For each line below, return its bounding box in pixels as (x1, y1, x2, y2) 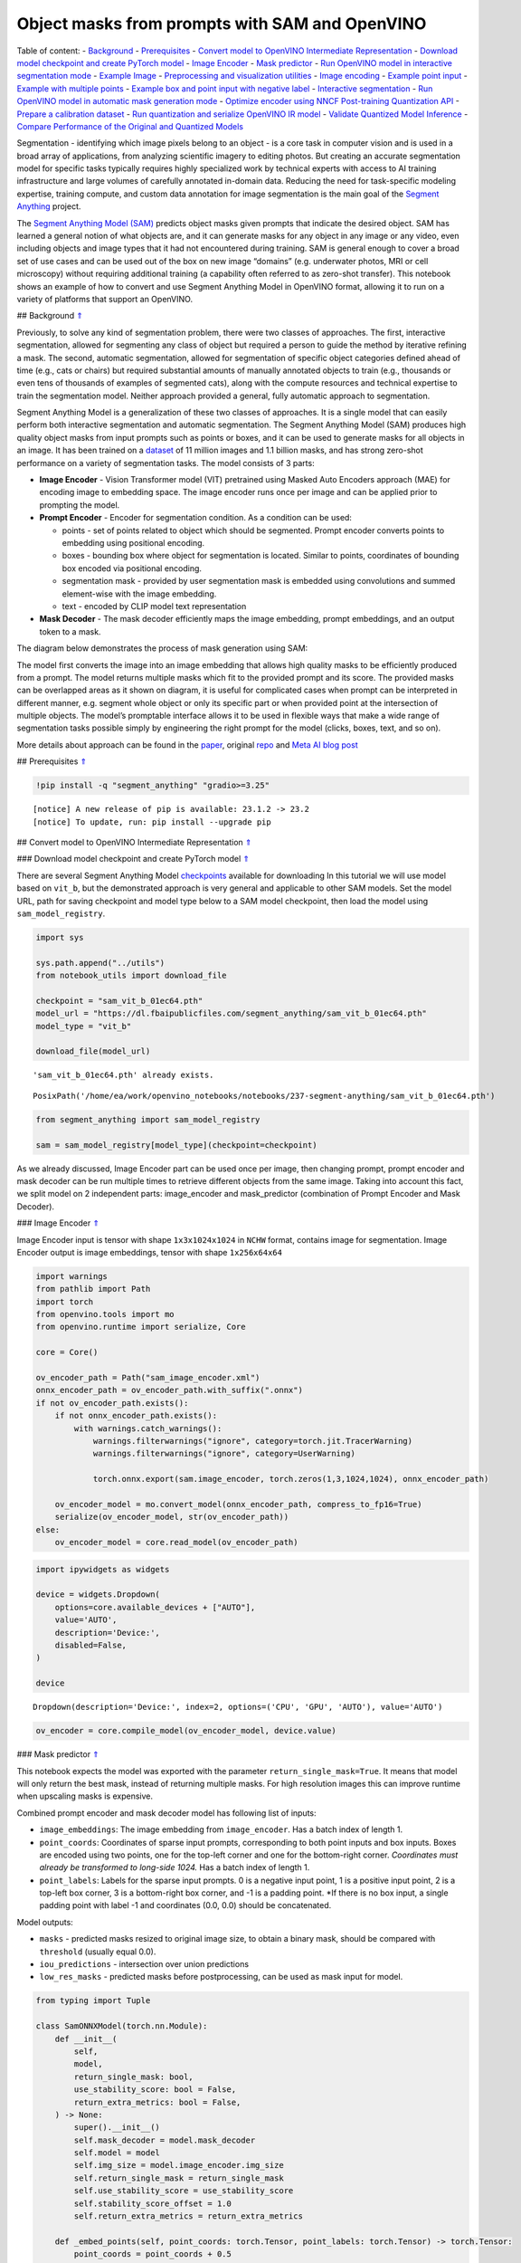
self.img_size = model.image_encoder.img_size (73, 2160, 284, 2171)
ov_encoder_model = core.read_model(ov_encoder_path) (54, 1537, 298, 1548)
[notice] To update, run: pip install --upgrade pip (33, 816, 271, 827)
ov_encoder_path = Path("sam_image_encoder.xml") (35, 1372, 260, 1383)
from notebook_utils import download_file (35, 970, 227, 981)
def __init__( (54, 2033, 118, 2044)
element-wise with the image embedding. (62, 588, 217, 599)
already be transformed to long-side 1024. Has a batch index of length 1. (39, 1862, 310, 1873)
